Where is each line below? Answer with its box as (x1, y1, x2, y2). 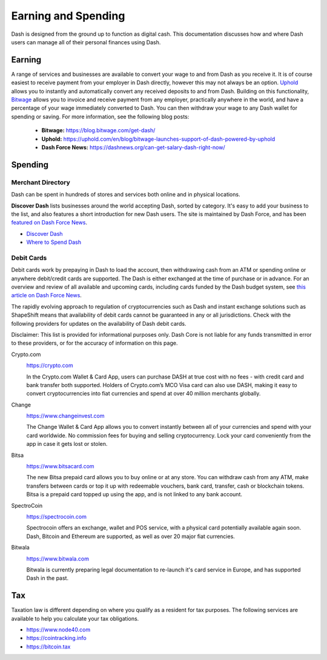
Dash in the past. (26, 574, 69, 582)
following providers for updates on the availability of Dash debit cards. (11, 320, 187, 327)
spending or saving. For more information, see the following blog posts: (11, 113, 190, 120)
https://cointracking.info (26, 635, 87, 642)
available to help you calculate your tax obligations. (11, 615, 139, 622)
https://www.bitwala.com (26, 555, 89, 562)
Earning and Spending (11, 9, 125, 22)
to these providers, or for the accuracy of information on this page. (11, 340, 178, 347)
